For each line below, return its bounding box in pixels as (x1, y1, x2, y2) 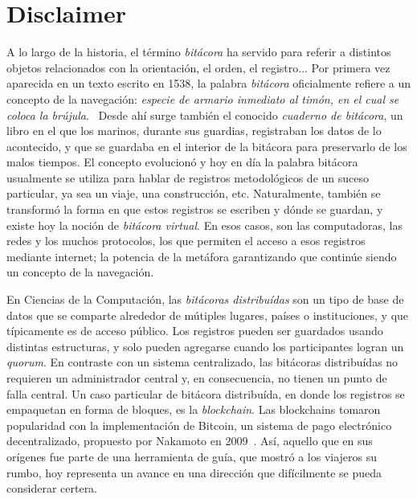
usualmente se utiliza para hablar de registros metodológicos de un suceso (6, 169, 369, 186)
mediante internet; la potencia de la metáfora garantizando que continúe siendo (6, 247, 397, 264)
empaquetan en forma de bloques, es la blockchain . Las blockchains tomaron (6, 401, 381, 418)
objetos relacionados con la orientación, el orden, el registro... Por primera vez (6, 59, 390, 76)
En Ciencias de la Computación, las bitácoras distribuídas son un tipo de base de (6, 291, 404, 308)
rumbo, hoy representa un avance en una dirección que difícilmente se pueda (6, 464, 382, 481)
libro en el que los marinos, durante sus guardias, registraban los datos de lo (6, 122, 382, 139)
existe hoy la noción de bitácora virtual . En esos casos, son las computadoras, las (6, 216, 403, 233)
